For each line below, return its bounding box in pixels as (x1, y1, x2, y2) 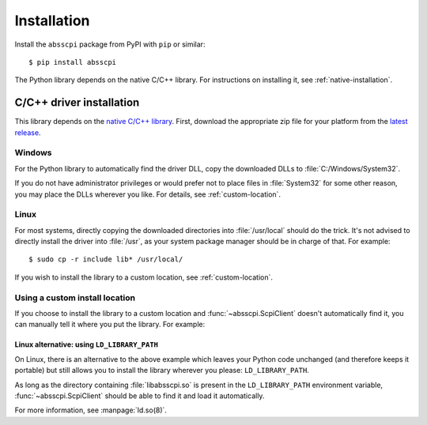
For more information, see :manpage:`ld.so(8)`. (14, 405, 168, 415)
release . (14, 127, 41, 137)
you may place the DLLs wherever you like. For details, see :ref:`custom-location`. (14, 190, 281, 199)
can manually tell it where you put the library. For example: (14, 320, 206, 329)
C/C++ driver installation (14, 96, 140, 110)
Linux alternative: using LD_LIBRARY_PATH (14, 340, 158, 349)
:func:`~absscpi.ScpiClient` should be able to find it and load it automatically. (14, 391, 265, 401)
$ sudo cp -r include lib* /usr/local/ (28, 255, 183, 264)
